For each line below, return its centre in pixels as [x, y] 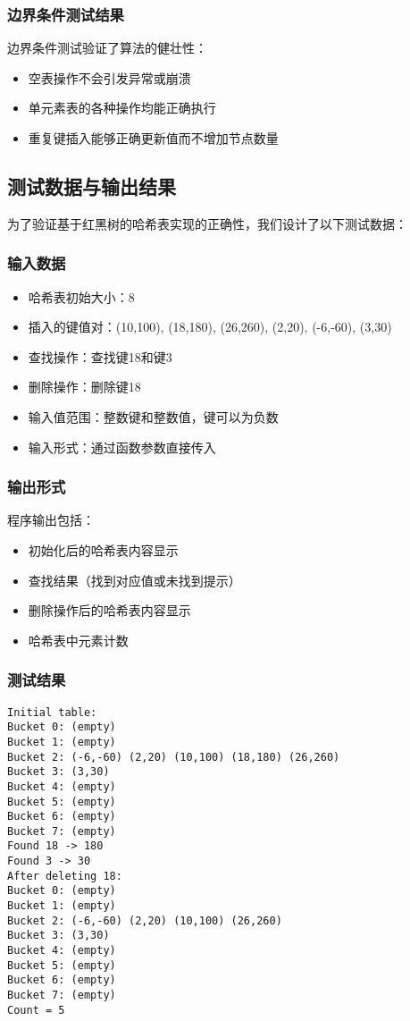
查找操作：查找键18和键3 [100, 356]
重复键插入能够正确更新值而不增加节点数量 [153, 138]
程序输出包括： [51, 520]
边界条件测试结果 [66, 14]
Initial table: [52, 712]
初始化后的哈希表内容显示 [103, 549]
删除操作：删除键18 [84, 387]
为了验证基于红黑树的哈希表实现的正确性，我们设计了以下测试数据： [207, 223]
